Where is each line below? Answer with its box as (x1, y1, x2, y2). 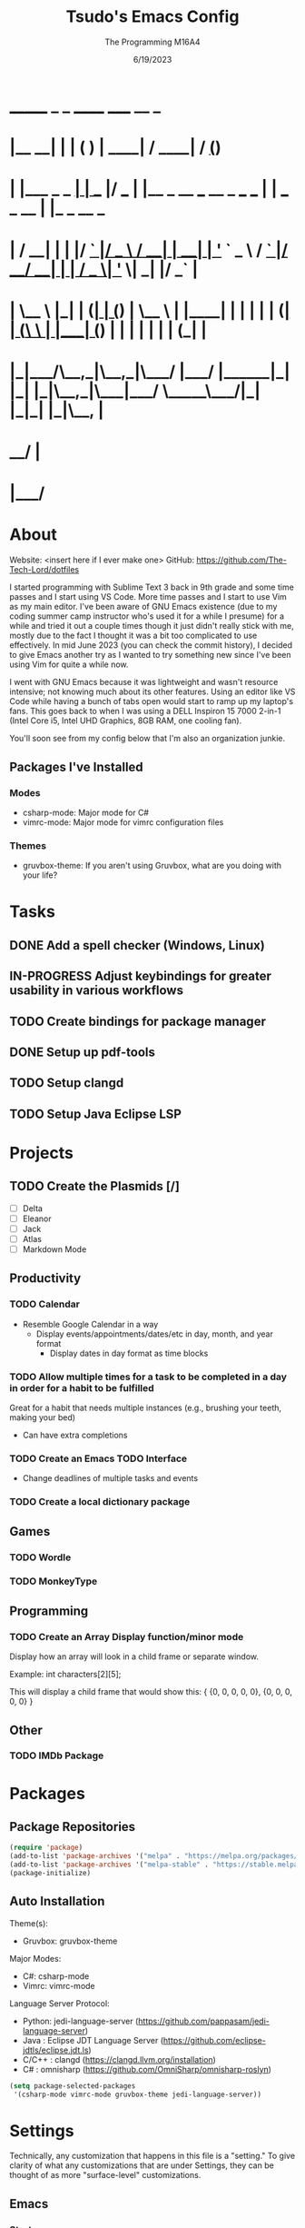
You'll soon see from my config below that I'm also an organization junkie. (9, 733, 286, 744)
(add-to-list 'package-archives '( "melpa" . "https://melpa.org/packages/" (9, 1852, 302, 1861)
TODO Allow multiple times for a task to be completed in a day (9, 1370, 288, 1383)
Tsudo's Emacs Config (65, 6, 240, 27)
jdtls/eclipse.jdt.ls (22, 2044, 89, 2055)
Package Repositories (9, 1819, 136, 1835)
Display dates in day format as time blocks (49, 1348, 209, 1358)
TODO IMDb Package (9, 1749, 104, 1762)
